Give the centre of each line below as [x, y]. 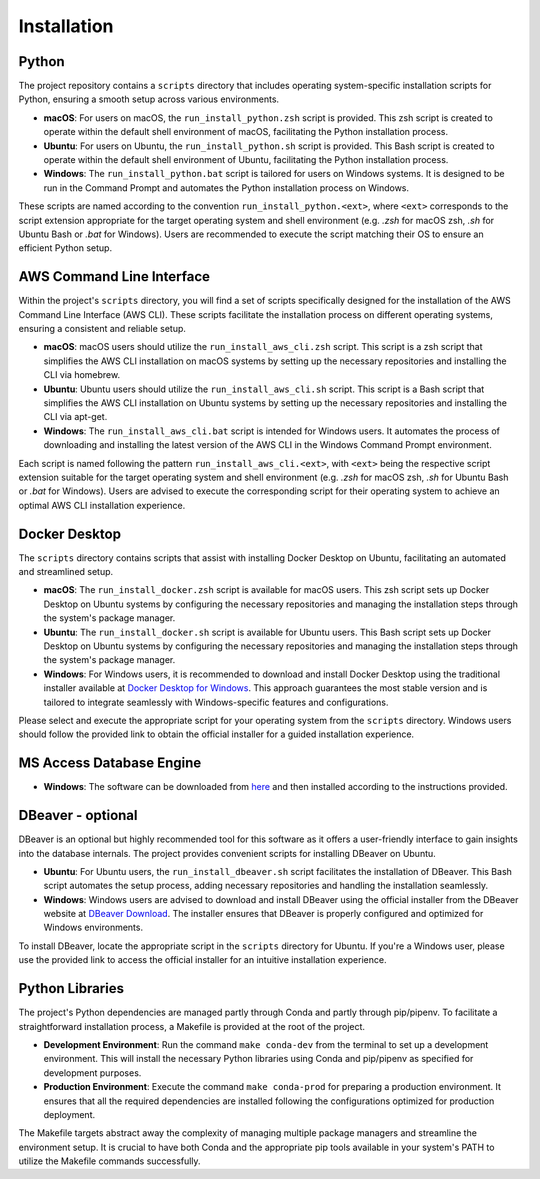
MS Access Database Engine [110, 763]
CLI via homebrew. [81, 375]
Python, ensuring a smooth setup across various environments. [149, 99]
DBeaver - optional [78, 815]
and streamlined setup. [66, 572]
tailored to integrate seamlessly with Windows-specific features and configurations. [216, 702]
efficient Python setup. [65, 248]
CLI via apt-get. [75, 417]
